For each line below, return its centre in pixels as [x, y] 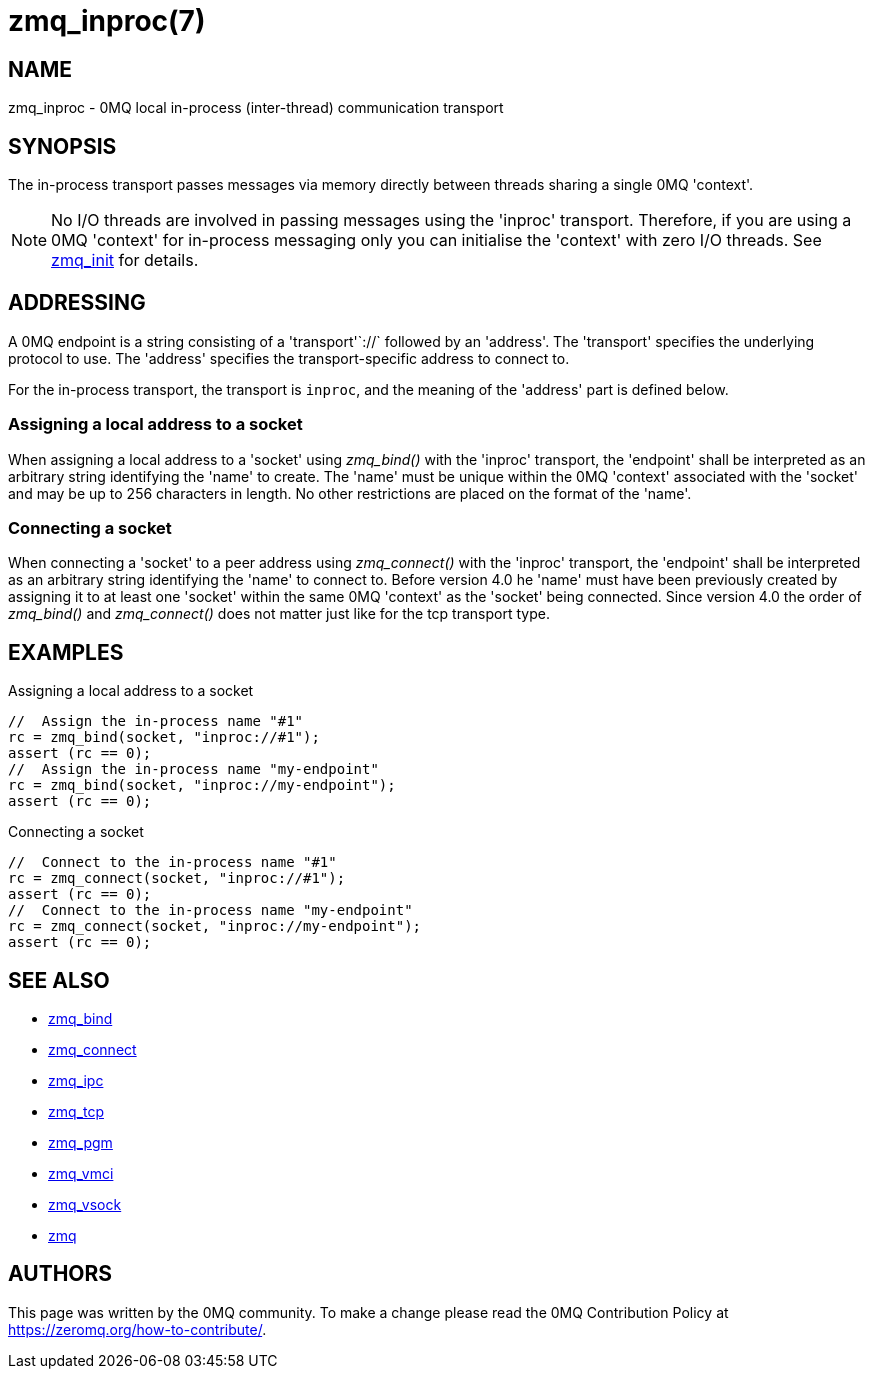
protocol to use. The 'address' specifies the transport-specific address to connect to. [289, 358]
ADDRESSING [77, 303]
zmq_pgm [80, 1143]
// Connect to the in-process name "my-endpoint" [210, 910]
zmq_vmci [81, 1174]
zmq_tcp [76, 1112]
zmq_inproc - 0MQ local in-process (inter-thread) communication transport [256, 108]
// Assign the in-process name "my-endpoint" [193, 769]
